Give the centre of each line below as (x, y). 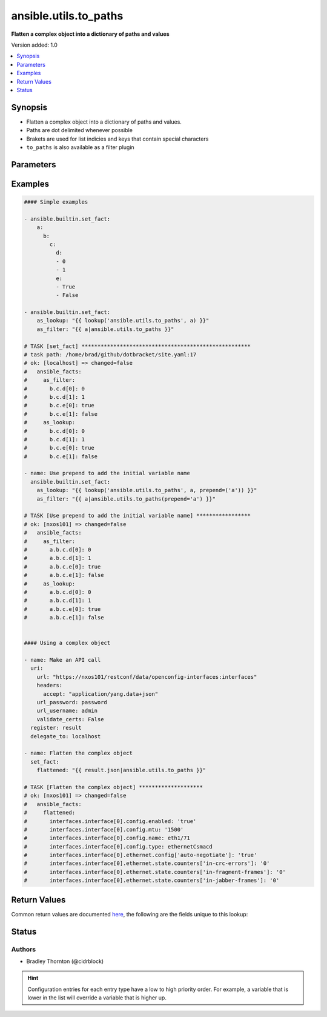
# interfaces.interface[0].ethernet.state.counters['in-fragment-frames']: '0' (155, 872)
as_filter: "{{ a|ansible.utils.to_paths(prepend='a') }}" (126, 499)
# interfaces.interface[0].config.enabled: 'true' (110, 821)
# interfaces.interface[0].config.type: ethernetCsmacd (118, 846)
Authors (24, 949)
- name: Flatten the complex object (78, 753)
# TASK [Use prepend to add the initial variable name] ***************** (137, 516)
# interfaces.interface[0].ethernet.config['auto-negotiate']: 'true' (140, 855)
